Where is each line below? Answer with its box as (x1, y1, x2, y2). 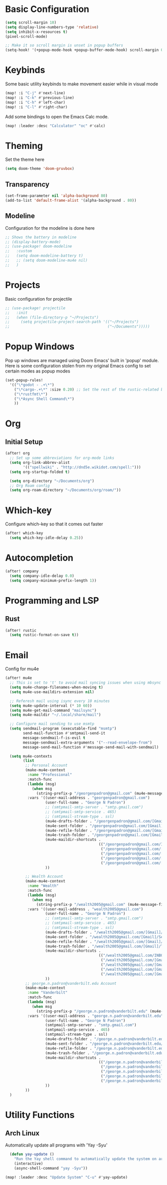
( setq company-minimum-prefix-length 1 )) (9, 578, 97, 583)
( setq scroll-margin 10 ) (5, 20, 57, 25)
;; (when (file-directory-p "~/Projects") (5, 315, 99, 320)
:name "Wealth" (27, 883, 59, 888)
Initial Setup (5, 437, 43, 446)
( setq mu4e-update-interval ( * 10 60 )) (9, 703, 92, 708)
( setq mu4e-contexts (9, 754, 52, 759)
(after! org (5, 451, 30, 456)
